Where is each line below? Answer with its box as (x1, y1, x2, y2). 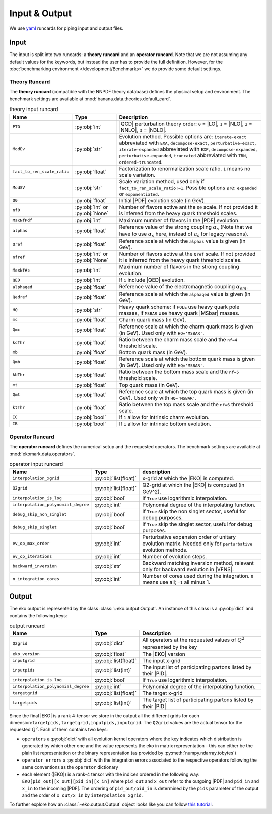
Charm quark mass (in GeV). (119, 316, 186, 323)
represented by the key (142, 643, 197, 650)
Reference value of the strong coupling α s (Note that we (119, 223, 253, 231)
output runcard (9, 622, 45, 629)
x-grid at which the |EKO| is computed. (142, 475, 234, 482)
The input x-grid (142, 657, 181, 664)
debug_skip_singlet (12, 525, 57, 530)
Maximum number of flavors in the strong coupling (119, 263, 239, 270)
